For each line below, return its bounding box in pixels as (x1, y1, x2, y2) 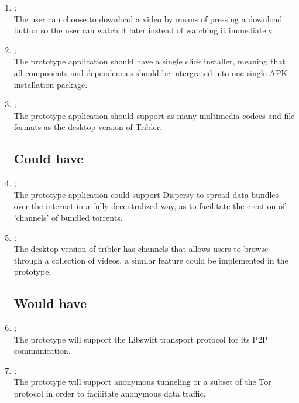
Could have (13, 149, 84, 168)
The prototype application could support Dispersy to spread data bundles (13, 188, 279, 200)
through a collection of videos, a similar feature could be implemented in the (13, 254, 288, 266)
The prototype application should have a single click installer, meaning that (13, 55, 286, 67)
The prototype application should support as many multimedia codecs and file (13, 109, 295, 121)
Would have (13, 294, 87, 312)
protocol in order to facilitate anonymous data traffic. (13, 387, 206, 399)
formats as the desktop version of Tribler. (13, 121, 163, 133)
